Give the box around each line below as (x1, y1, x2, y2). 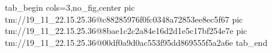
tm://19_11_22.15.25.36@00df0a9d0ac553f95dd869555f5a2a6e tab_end (5, 36, 268, 48)
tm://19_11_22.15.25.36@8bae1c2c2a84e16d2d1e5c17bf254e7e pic (5, 24, 247, 37)
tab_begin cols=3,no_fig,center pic (5, 1, 135, 13)
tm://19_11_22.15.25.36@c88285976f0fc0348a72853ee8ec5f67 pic (5, 13, 243, 25)
